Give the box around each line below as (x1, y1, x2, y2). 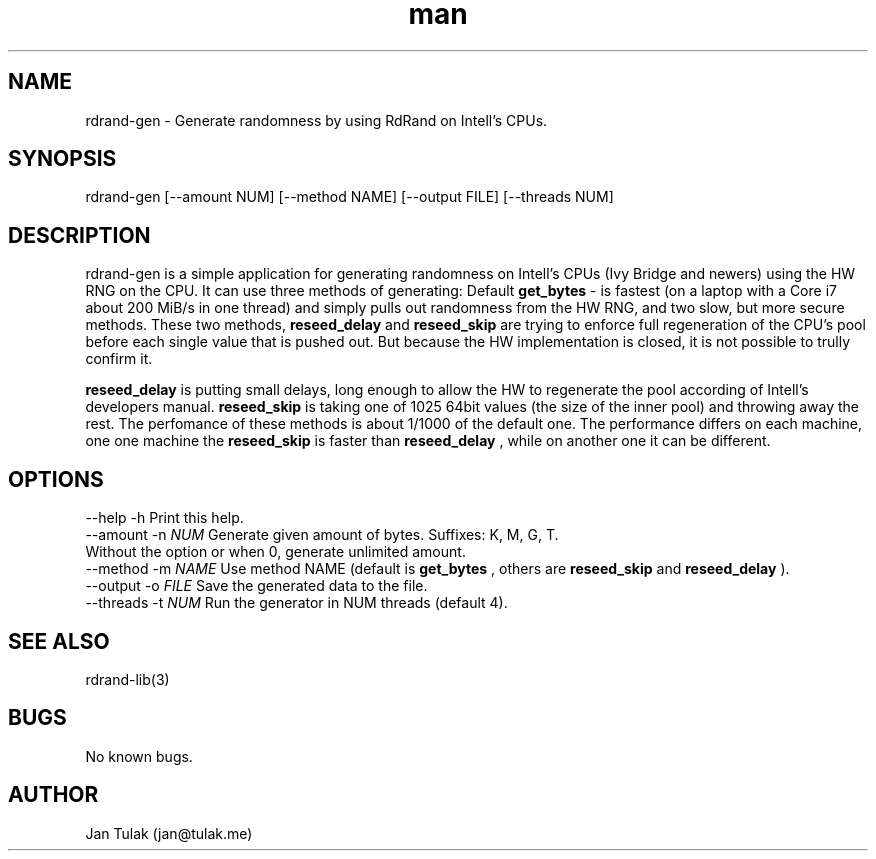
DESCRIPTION (8, 222, 151, 248)
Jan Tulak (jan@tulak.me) (85, 824, 253, 842)
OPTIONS (8, 466, 104, 492)
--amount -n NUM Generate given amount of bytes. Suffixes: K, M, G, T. (85, 526, 559, 544)
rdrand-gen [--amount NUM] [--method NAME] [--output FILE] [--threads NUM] (85, 188, 614, 206)
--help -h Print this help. (85, 509, 244, 527)
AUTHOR (8, 782, 99, 808)
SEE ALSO (8, 628, 110, 654)
